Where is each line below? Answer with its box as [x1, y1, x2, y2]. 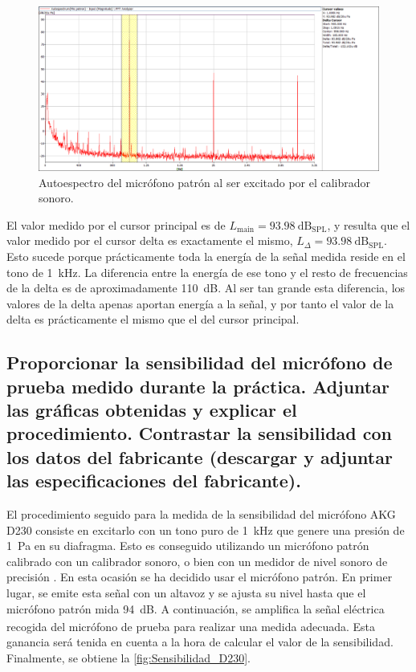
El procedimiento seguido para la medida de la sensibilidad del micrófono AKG [6, 506, 396, 523]
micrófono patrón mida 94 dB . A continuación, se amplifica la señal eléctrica [6, 600, 385, 617]
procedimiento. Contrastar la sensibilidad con [6, 421, 392, 446]
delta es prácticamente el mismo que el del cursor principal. [6, 311, 300, 328]
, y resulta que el [327, 216, 410, 233]
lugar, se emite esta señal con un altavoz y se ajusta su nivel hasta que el [6, 584, 366, 601]
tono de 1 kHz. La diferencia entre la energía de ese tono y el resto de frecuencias [6, 263, 408, 280]
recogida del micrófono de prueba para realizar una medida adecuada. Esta [6, 617, 376, 634]
